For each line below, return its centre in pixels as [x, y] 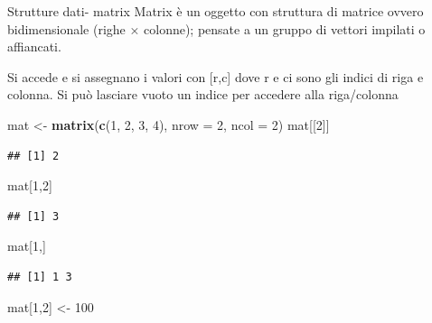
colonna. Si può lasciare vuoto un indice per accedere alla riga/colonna [203, 94]
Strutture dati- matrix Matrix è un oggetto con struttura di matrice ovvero [216, 11]
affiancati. [34, 46]
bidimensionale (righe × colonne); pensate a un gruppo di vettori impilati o [216, 28]
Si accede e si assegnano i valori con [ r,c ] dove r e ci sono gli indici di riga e [216, 76]
